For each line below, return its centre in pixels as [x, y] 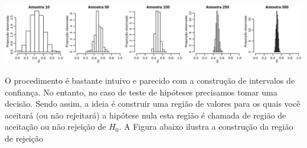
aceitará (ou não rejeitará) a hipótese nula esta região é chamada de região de [146, 115]
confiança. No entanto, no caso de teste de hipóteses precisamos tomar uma [141, 92]
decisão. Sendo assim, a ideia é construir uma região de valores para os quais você [153, 103]
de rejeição [24, 138]
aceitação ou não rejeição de [55, 126]
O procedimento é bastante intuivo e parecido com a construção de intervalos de [150, 80]
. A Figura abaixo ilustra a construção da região [206, 126]
